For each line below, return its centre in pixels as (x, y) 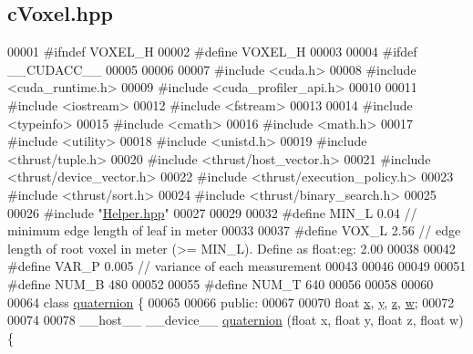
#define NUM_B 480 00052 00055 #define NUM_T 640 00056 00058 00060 (221, 283)
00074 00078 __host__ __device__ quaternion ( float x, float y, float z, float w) (236, 320)
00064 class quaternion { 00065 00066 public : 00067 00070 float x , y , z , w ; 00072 (231, 302)
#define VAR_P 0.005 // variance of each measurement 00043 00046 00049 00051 (237, 266)
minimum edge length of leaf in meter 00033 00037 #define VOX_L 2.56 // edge (234, 230)
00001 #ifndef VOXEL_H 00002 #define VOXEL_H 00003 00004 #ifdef (212, 52)
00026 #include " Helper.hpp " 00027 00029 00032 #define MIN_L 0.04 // (212, 212)
